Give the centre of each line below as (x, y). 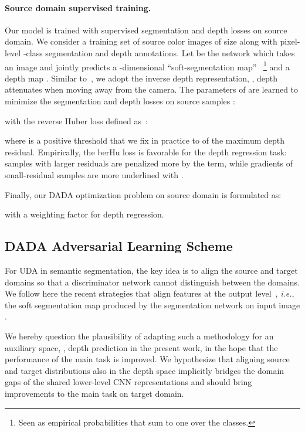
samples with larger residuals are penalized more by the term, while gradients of (149, 163)
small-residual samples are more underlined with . (94, 174)
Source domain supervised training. (78, 7)
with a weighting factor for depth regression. (84, 214)
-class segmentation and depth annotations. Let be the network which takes (159, 52)
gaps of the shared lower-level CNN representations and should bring (128, 382)
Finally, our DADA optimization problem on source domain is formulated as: (143, 194)
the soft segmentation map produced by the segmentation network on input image (152, 305)
